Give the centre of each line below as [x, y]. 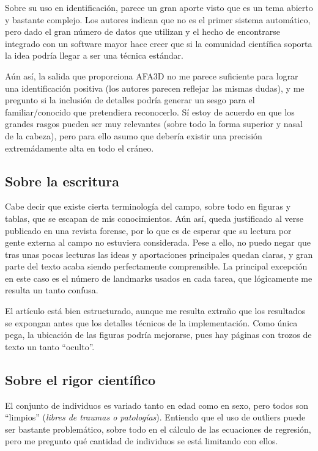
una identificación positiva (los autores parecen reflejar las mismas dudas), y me [155, 88]
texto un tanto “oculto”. [50, 346]
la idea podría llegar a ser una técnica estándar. [94, 55]
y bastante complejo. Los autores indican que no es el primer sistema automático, [158, 19]
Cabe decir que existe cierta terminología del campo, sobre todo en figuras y [148, 206]
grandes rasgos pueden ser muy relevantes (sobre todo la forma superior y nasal [154, 124]
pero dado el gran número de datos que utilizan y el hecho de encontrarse [142, 31]
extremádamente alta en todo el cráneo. [79, 148]
